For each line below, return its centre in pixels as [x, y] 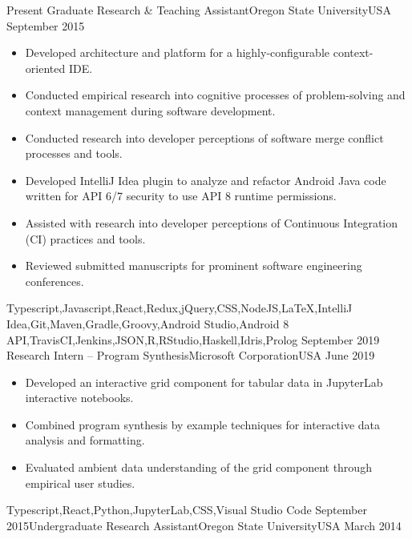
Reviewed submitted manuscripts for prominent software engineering [194, 265]
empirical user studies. [80, 483]
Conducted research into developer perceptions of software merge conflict [204, 137]
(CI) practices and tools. [85, 238]
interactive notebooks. [79, 398]
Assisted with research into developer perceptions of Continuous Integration [212, 222]
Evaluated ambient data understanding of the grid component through [198, 467]
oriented [45, 68]
